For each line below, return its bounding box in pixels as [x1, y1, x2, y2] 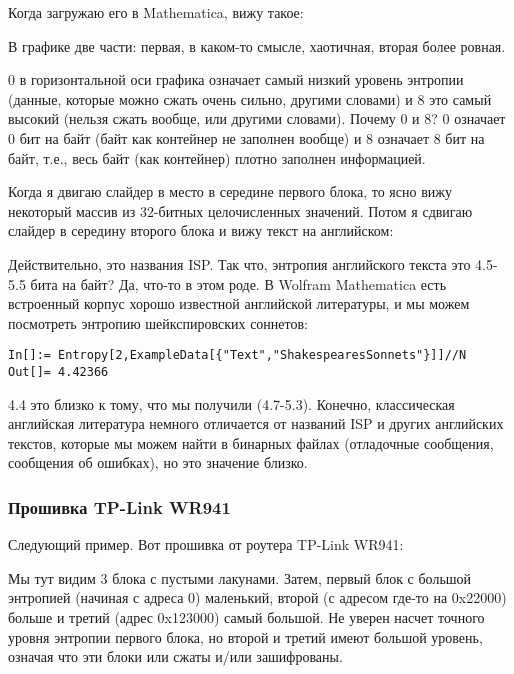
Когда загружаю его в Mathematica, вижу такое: [8, 2, 304, 22]
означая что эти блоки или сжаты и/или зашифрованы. [8, 646, 343, 667]
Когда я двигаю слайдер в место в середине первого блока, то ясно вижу [8, 181, 452, 202]
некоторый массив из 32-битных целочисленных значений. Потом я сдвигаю [8, 200, 473, 221]
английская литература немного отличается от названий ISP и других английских [8, 413, 504, 434]
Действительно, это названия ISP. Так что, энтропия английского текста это [8, 253, 471, 274]
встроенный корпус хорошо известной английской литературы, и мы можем [8, 293, 470, 314]
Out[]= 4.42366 [8, 364, 109, 379]
